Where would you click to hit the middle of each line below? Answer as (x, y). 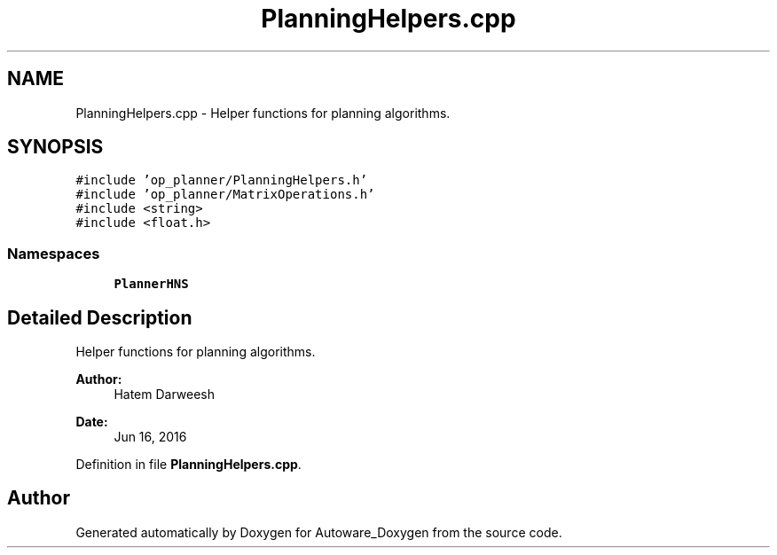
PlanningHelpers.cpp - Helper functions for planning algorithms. (263, 113)
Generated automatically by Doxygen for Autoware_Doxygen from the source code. (319, 532)
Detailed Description (100, 317)
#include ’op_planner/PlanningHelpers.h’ (222, 180)
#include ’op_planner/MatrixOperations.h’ (225, 195)
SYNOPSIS (55, 147)
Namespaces (54, 253)
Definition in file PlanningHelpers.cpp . (188, 465)
